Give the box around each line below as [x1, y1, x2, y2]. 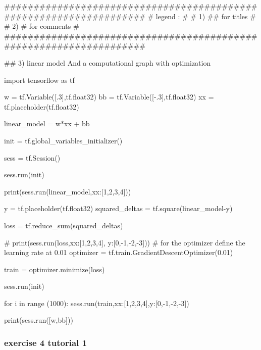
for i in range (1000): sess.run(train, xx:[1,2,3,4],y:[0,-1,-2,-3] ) [4, 297, 189, 308]
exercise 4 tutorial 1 [4, 336, 87, 348]
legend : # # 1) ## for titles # [155, 11, 256, 21]
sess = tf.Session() [4, 152, 61, 163]
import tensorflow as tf [4, 74, 75, 85]
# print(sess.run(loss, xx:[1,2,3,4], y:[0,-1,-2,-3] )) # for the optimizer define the [4, 237, 245, 247]
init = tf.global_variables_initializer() [4, 135, 123, 145]
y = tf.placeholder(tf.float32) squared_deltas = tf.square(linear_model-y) [4, 203, 233, 214]
